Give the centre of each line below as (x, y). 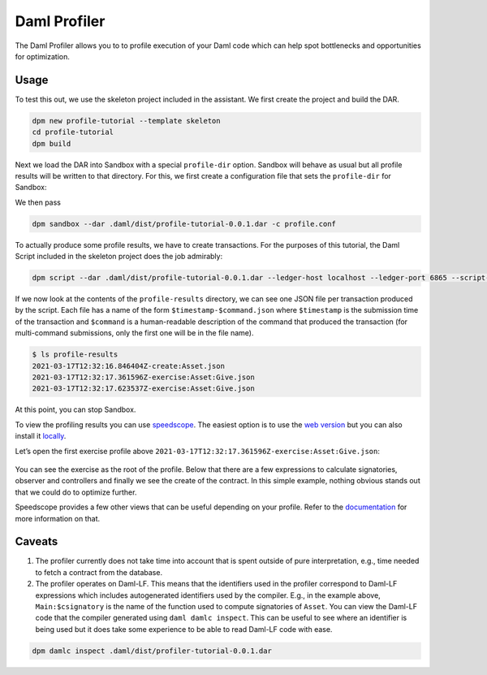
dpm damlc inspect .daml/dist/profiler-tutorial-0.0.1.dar (152, 651)
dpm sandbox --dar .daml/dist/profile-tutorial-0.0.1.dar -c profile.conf (184, 224)
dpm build (52, 143)
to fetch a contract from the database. (99, 572)
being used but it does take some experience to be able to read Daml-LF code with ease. (184, 629)
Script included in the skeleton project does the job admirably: (119, 257)
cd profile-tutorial (73, 132)
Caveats (37, 541)
